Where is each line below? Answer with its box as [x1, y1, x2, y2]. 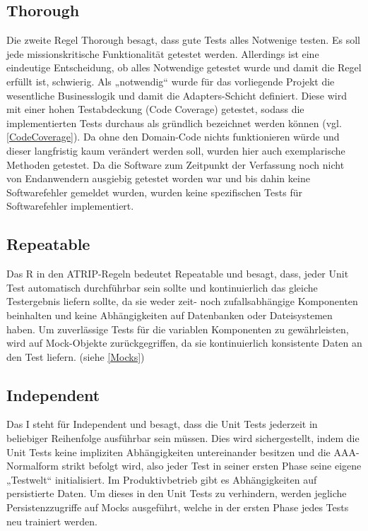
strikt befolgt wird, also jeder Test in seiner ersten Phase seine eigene [61, 458, 362, 473]
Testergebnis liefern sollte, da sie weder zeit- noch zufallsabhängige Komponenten [6, 294, 358, 309]
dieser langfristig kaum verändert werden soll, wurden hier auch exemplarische [6, 143, 345, 157]
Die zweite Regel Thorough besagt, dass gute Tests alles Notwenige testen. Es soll [6, 32, 360, 47]
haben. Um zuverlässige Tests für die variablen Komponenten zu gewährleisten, [6, 321, 349, 336]
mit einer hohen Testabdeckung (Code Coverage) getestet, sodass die [6, 102, 304, 117]
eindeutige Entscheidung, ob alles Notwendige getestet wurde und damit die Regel [6, 60, 362, 75]
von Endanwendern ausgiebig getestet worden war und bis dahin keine [6, 171, 310, 186]
